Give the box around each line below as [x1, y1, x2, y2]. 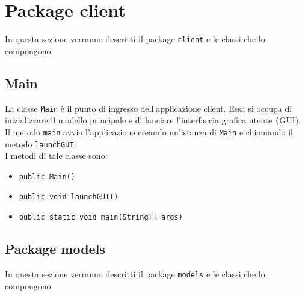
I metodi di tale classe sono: [5, 149, 108, 162]
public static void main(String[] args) [19, 213, 183, 222]
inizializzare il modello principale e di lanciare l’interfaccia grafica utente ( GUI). [5, 114, 301, 126]
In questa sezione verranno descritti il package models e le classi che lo [5, 267, 265, 280]
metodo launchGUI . [5, 137, 76, 150]
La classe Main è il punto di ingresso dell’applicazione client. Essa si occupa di [5, 102, 292, 114]
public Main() [19, 172, 75, 181]
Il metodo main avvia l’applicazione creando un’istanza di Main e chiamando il [5, 125, 293, 138]
